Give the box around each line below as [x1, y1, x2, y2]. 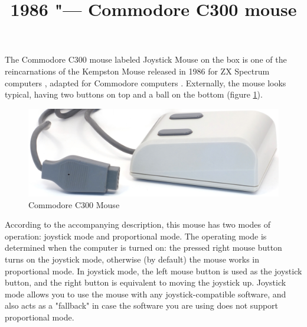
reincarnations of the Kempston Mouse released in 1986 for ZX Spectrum [5, 64, 270, 77]
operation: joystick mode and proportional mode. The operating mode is [5, 229, 267, 242]
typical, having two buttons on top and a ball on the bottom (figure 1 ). [5, 88, 263, 101]
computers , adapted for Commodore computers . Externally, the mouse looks [5, 76, 286, 89]
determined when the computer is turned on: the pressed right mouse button [5, 241, 282, 254]
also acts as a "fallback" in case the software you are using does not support [5, 299, 279, 312]
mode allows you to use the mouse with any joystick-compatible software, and [5, 287, 286, 300]
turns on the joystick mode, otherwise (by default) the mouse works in [5, 252, 259, 265]
